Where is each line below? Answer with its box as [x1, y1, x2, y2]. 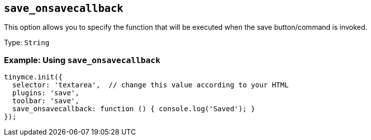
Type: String [4, 38, 50, 47]
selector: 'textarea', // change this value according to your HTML [12, 81, 289, 89]
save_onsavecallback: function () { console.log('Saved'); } [12, 105, 255, 113]
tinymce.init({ [4, 73, 63, 81]
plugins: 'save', [12, 89, 79, 97]
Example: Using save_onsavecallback [4, 55, 160, 65]
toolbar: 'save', [12, 97, 79, 105]
